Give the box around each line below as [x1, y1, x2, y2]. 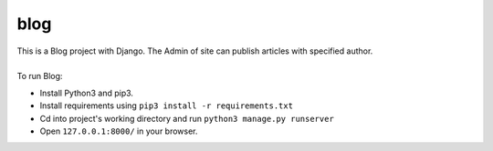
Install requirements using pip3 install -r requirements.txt [39, 100, 294, 111]
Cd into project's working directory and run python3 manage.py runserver [39, 113, 335, 124]
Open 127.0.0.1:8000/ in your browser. [39, 126, 198, 136]
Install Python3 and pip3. [39, 87, 134, 98]
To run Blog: [16, 71, 63, 82]
